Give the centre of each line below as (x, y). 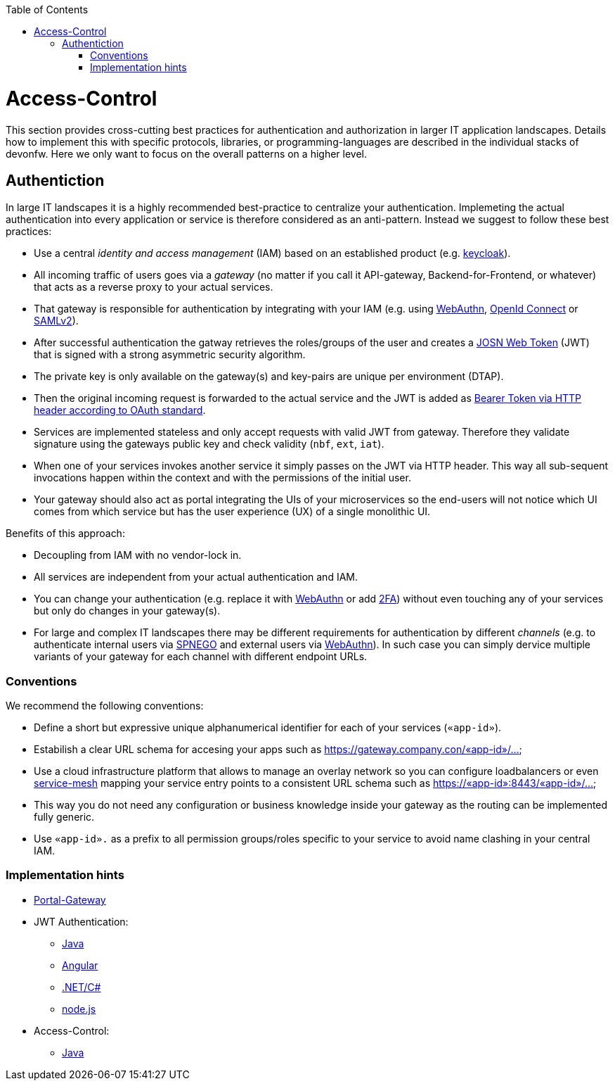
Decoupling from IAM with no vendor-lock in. (138, 555)
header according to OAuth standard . (120, 410)
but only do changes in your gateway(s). (127, 611)
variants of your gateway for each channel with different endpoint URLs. (201, 657)
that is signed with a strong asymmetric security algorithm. (170, 355)
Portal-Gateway (70, 899)
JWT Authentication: (81, 921)
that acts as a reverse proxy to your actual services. (154, 287)
